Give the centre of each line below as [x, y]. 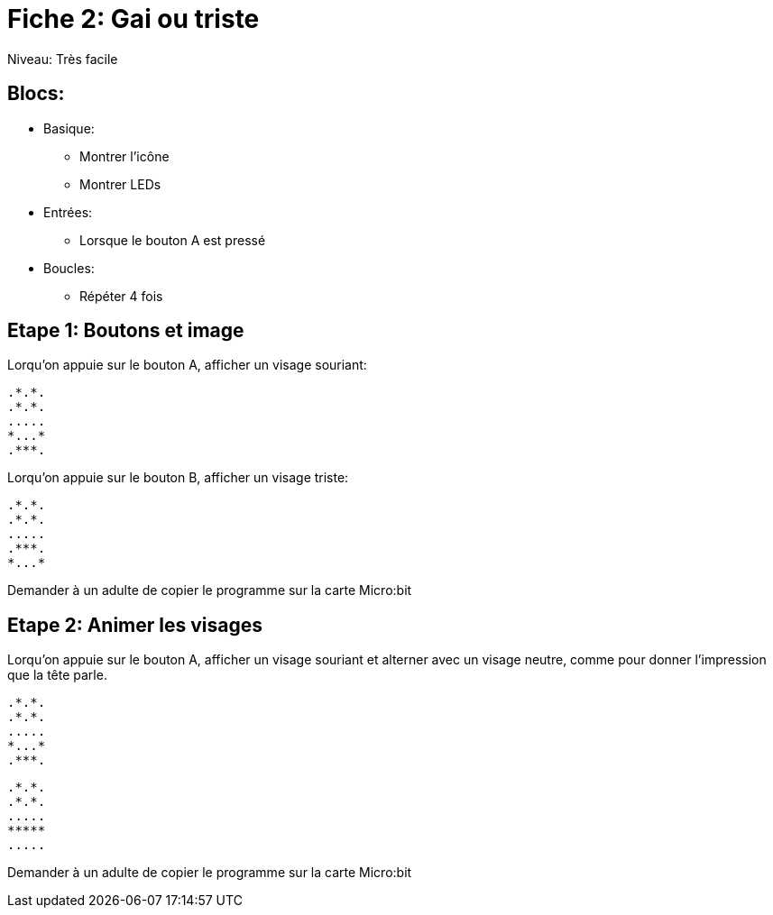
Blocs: [36, 94]
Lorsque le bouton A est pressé [173, 240]
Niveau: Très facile [63, 59]
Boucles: [69, 268]
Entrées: [68, 212]
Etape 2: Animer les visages [135, 625]
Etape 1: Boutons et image [126, 331]
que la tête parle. [57, 675]
